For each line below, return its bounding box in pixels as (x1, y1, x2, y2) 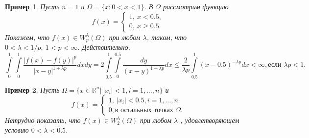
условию (5, 124, 29, 135)
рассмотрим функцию (163, 1, 229, 11)
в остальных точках (115, 106, 173, 114)
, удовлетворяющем (180, 115, 239, 125)
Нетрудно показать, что (5, 115, 81, 125)
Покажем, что (5, 32, 50, 42)
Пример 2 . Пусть (5, 84, 60, 95)
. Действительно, (77, 42, 130, 52)
